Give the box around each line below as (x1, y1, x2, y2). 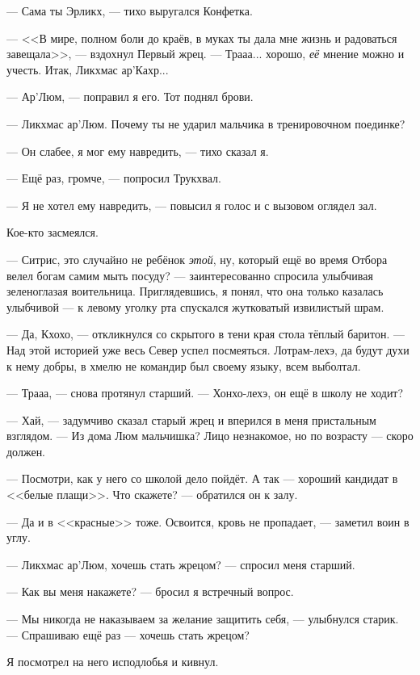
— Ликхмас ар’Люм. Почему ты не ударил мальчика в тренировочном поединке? (6, 115, 405, 132)
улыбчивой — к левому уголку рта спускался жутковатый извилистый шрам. (6, 298, 384, 315)
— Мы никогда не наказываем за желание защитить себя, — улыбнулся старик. (6, 610, 399, 627)
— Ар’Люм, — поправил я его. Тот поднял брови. (6, 88, 254, 105)
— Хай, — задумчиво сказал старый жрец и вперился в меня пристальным (6, 411, 376, 428)
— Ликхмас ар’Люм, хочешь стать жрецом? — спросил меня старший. (6, 556, 355, 572)
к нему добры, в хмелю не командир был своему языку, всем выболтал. (6, 357, 361, 374)
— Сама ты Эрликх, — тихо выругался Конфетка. (6, 2, 253, 19)
